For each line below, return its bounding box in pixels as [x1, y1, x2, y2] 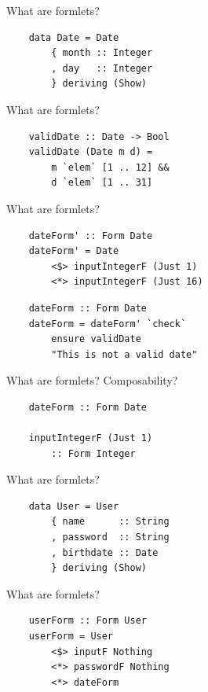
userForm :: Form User [28, 615, 147, 627]
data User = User [28, 500, 119, 512]
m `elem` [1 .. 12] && [51, 161, 170, 173]
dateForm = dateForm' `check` [28, 318, 187, 329]
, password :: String [51, 532, 170, 543]
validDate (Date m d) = [28, 146, 153, 158]
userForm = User [28, 631, 114, 642]
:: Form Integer [51, 447, 136, 459]
